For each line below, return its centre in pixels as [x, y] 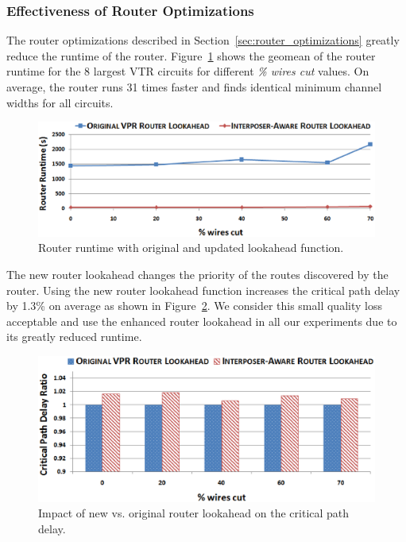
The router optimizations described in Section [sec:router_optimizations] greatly [203, 40]
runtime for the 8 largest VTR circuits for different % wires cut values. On [188, 71]
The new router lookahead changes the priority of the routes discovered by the [197, 275]
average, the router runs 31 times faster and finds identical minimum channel [194, 87]
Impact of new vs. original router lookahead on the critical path [194, 513]
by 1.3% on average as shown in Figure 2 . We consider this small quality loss [194, 306]
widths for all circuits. [60, 102]
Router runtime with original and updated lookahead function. [191, 248]
